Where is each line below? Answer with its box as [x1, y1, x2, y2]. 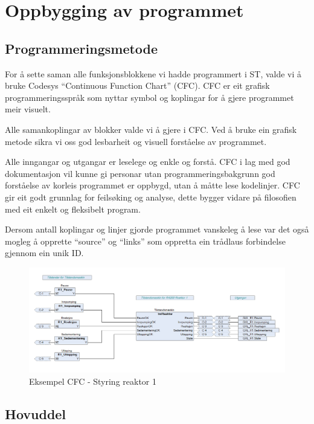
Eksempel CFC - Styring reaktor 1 [29, 374, 156, 387]
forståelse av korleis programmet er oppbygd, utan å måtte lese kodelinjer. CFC [5, 179, 300, 191]
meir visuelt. [5, 103, 51, 115]
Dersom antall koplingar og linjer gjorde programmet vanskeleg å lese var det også [5, 223, 309, 236]
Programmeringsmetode [5, 39, 158, 57]
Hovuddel [5, 404, 66, 423]
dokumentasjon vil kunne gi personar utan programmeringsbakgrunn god [5, 167, 275, 179]
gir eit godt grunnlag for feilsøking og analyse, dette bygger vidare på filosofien [5, 190, 296, 203]
